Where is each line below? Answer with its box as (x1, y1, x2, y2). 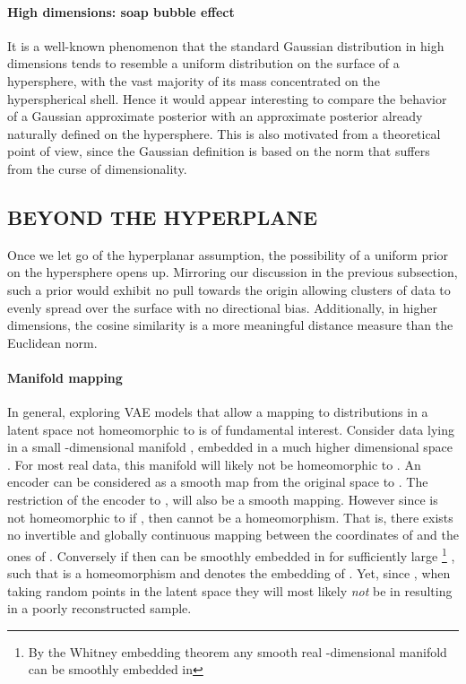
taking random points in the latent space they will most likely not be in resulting (7, 581, 453, 600)
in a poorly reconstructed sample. (7, 599, 192, 618)
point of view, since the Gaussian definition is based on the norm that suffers (7, 142, 430, 160)
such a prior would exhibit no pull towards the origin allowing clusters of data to (7, 280, 451, 299)
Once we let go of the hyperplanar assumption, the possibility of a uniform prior (7, 245, 449, 264)
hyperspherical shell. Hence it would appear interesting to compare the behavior (7, 89, 447, 108)
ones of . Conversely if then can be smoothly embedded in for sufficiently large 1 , (7, 543, 455, 565)
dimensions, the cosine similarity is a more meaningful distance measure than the (7, 316, 453, 334)
